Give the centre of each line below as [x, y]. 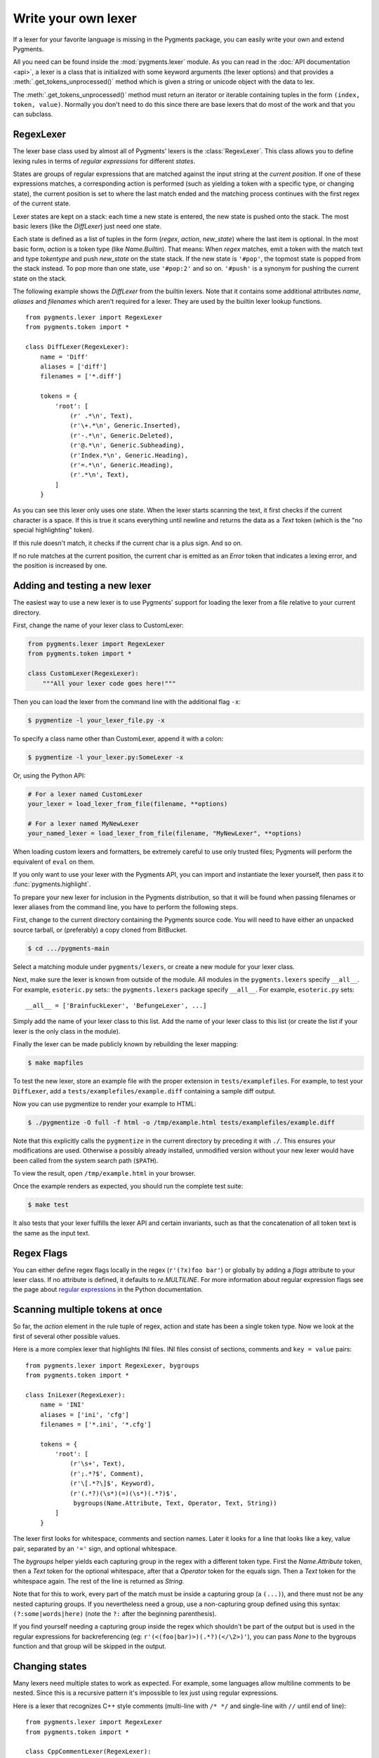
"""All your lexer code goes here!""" [109, 683]
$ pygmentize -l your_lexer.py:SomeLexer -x [106, 757]
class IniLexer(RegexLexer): [75, 1395]
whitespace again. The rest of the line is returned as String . [99, 1581]
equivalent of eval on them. [54, 861]
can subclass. [33, 114]
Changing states [50, 1666]
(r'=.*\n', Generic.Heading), [122, 465]
